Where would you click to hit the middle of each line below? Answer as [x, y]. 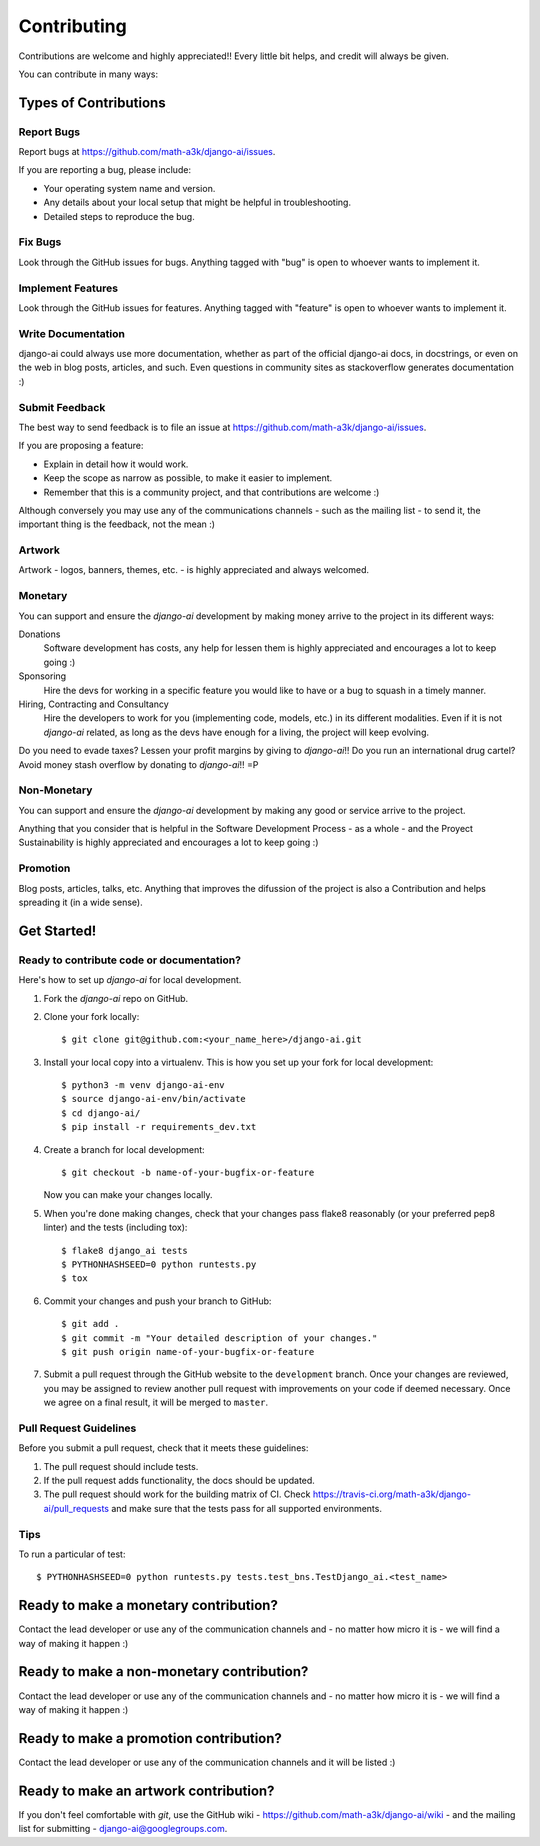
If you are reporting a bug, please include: [105, 170]
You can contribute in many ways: [88, 74]
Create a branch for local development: [124, 1149]
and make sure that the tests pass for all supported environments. [246, 1508]
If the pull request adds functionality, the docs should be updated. [179, 1481]
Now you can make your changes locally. [128, 1195]
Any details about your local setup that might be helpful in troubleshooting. [197, 202]
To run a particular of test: [72, 1554]
